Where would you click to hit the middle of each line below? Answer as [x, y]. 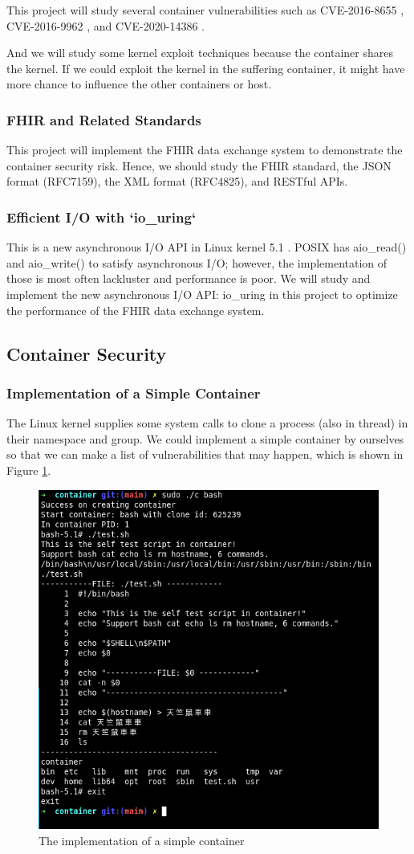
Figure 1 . [29, 470]
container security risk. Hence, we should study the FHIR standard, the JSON [199, 165]
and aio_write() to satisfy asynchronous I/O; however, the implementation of [197, 262]
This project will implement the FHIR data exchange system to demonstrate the [205, 150]
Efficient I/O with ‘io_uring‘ [101, 217]
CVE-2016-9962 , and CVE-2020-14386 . [106, 25]
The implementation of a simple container [142, 840]
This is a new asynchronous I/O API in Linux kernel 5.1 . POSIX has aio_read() [207, 247]
